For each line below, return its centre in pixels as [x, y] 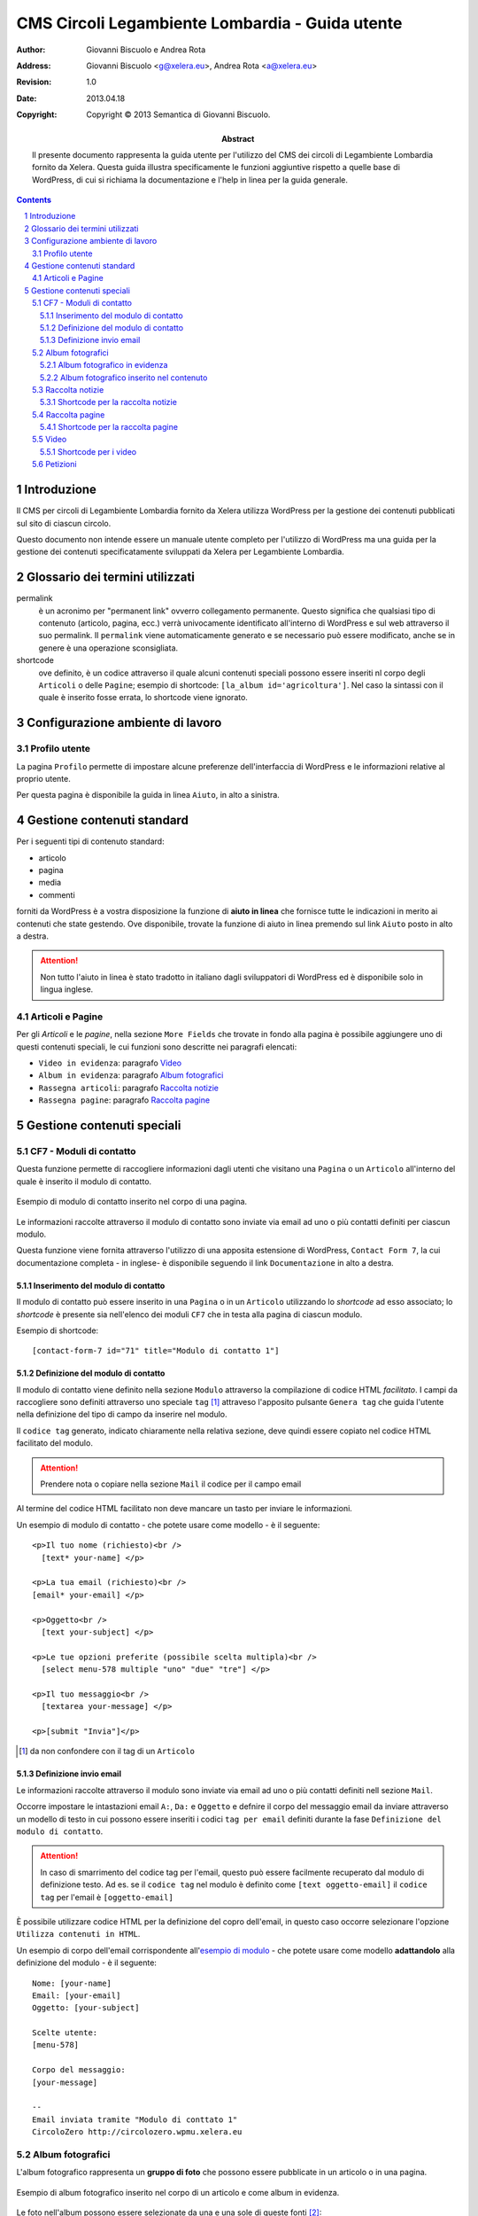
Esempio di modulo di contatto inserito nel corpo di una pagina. [132, 1202]
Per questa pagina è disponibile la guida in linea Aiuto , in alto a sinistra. [148, 795]
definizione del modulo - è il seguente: [86, 1962]
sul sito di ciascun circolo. [64, 523]
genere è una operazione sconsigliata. [108, 648]
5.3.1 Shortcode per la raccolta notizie [108, 402]
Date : [27, 98]
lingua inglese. [67, 989]
